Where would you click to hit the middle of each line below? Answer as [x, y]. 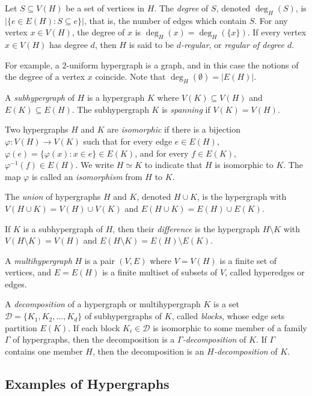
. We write [95, 165]
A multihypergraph [38, 260]
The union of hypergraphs [53, 196]
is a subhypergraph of [63, 228]
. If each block [94, 327]
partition [21, 327]
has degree [69, 45]
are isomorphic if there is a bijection [174, 129]
